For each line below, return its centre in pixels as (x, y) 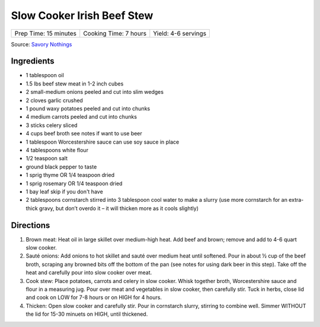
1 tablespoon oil (45, 75)
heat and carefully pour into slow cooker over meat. (89, 272)
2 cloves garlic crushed (54, 100)
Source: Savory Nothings (41, 44)
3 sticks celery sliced (52, 125)
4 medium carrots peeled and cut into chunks (81, 117)
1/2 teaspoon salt (47, 158)
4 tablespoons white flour (57, 150)
